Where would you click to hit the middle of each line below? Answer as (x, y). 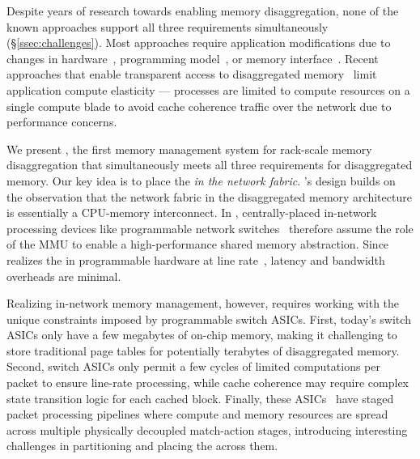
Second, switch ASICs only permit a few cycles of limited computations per (193, 366)
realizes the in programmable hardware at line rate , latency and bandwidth (196, 259)
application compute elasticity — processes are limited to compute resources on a (208, 89)
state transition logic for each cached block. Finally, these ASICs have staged (200, 398)
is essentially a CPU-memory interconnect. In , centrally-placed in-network (192, 212)
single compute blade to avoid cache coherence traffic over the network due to (199, 106)
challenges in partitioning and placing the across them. (142, 446)
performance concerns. (62, 122)
